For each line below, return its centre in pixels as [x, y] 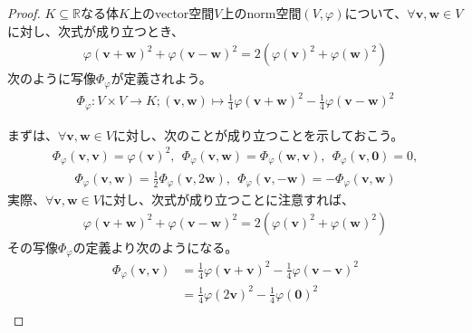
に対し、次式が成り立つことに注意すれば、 [227, 200]
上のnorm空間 [261, 13]
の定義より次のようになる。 [155, 247]
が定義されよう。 [161, 78]
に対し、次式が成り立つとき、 [96, 30]
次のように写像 [52, 78]
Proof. [24, 13]
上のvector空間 [172, 13]
